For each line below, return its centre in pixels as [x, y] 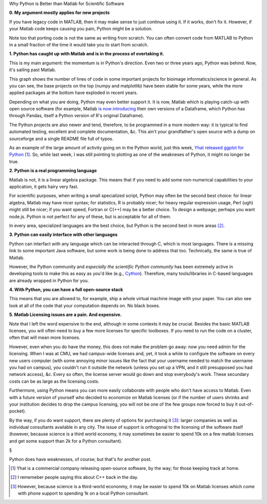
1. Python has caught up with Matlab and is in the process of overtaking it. [87, 54]
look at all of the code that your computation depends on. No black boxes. [85, 305]
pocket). [18, 411]
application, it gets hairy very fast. [44, 186]
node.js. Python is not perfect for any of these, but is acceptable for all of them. [90, 216]
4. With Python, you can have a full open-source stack [66, 290]
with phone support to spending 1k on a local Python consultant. [84, 493]
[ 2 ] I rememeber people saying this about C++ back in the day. [74, 477]
